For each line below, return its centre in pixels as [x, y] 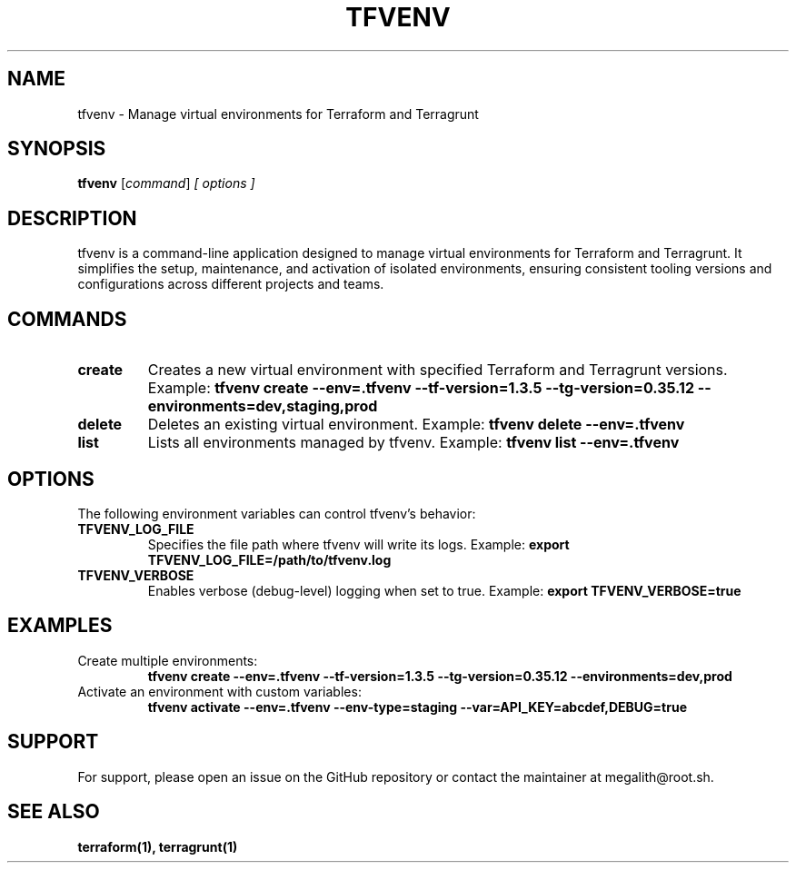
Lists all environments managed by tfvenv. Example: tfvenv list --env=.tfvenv [413, 443]
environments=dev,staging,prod [263, 406]
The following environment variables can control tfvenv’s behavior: [277, 513]
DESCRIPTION [72, 218]
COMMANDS [67, 319]
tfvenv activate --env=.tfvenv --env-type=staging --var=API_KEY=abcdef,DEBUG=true [417, 707]
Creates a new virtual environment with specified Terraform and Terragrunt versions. [438, 370]
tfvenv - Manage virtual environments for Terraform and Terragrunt [278, 114]
